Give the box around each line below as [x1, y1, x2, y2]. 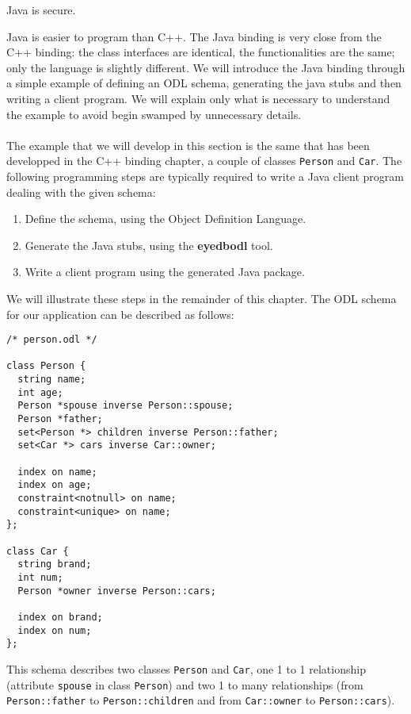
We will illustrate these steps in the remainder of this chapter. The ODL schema [6, 290, 397, 306]
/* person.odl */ [6, 334, 97, 346]
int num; [17, 571, 63, 583]
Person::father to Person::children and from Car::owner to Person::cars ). [6, 692, 395, 708]
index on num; [17, 624, 92, 636]
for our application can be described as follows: [6, 305, 234, 322]
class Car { [6, 545, 69, 557]
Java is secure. [6, 2, 76, 17]
